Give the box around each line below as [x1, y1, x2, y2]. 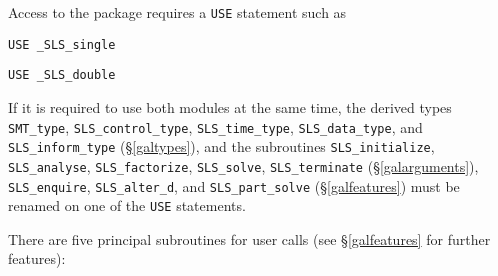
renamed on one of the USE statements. [8, 195, 246, 216]
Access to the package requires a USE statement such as [8, 2, 347, 22]
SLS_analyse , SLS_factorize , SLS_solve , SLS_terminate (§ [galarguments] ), [8, 155, 479, 176]
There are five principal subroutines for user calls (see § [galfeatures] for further [8, 228, 491, 249]
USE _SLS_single [8, 37, 116, 52]
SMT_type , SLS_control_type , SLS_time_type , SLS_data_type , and [8, 116, 423, 137]
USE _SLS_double [8, 68, 116, 83]
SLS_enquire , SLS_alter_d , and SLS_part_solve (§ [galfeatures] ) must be [8, 175, 460, 196]
